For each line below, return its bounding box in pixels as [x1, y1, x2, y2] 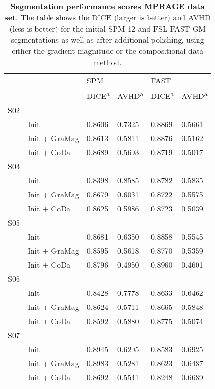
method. [94, 56, 122, 67]
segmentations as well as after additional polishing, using [11, 34, 204, 45]
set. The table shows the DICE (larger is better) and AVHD [4, 12, 211, 23]
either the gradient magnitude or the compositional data [12, 45, 204, 56]
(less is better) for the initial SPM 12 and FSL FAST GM [9, 23, 206, 34]
